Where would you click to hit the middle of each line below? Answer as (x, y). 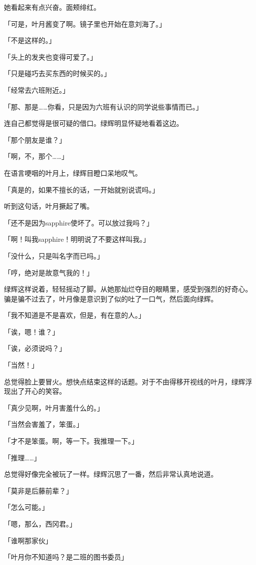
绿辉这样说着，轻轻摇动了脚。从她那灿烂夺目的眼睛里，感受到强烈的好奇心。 (128, 289)
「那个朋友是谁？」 (35, 139)
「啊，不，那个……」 (36, 156)
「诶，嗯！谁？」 (32, 331)
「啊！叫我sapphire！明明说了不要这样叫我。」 (77, 239)
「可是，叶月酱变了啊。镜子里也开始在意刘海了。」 (85, 23)
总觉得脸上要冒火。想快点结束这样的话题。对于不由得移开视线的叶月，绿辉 (125, 381)
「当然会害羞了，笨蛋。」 (44, 424)
